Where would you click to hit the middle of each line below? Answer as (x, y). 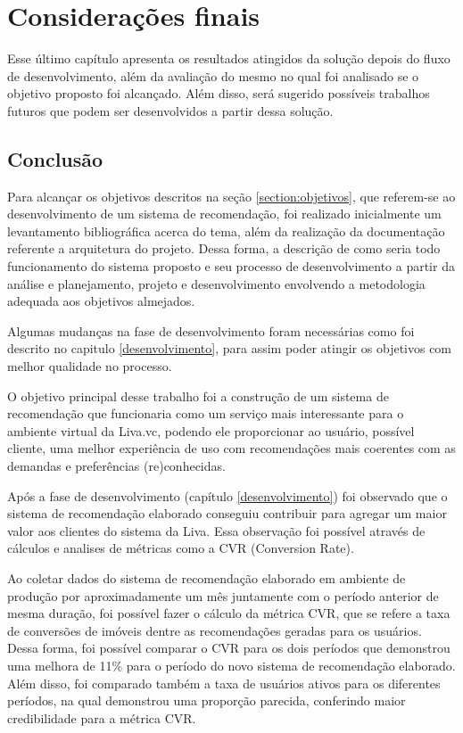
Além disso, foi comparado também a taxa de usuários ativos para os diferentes (224, 683)
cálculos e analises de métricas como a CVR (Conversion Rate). (181, 548)
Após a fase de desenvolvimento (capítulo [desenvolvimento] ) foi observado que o (227, 495)
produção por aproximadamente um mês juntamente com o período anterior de (223, 595)
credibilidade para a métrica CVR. (102, 717)
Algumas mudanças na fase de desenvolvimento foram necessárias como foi (211, 330)
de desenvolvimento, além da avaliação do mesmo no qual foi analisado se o (213, 75)
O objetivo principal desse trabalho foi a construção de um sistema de (198, 395)
